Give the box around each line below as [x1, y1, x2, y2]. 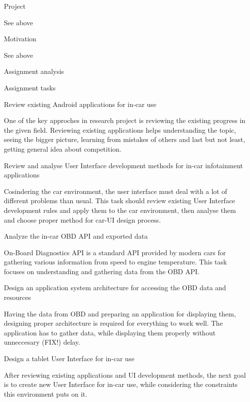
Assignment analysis [4, 66, 64, 76]
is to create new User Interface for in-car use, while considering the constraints [4, 379, 238, 389]
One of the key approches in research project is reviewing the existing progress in [4, 115, 246, 125]
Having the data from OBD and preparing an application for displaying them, [4, 308, 236, 318]
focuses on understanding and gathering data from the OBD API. [4, 266, 200, 276]
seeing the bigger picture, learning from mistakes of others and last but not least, [4, 134, 245, 144]
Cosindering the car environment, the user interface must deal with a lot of [4, 186, 227, 196]
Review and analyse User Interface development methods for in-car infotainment [4, 160, 243, 170]
